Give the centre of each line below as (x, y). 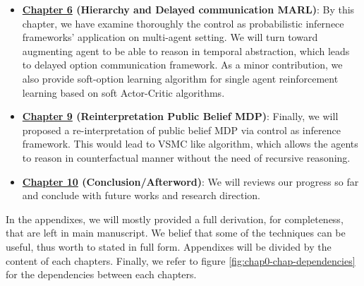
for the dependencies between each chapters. (101, 274)
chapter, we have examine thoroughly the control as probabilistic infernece (183, 23)
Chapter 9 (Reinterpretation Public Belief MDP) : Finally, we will (180, 116)
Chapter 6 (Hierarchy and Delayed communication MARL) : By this (188, 9)
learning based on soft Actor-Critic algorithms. (123, 92)
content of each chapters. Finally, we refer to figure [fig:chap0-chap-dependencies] (181, 260)
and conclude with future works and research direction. (141, 195)
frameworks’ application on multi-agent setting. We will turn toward (170, 37)
